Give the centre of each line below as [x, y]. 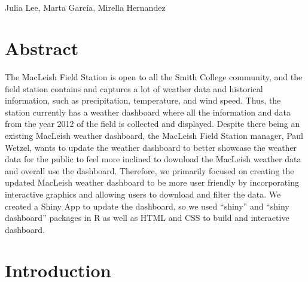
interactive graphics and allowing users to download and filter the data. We [143, 194]
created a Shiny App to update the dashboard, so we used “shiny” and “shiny [147, 206]
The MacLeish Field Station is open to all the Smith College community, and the [154, 76]
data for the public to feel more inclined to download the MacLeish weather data [153, 159]
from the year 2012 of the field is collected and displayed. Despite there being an [153, 124]
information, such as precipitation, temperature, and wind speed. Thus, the [143, 100]
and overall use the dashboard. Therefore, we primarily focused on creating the [150, 170]
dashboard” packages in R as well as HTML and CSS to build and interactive [147, 218]
